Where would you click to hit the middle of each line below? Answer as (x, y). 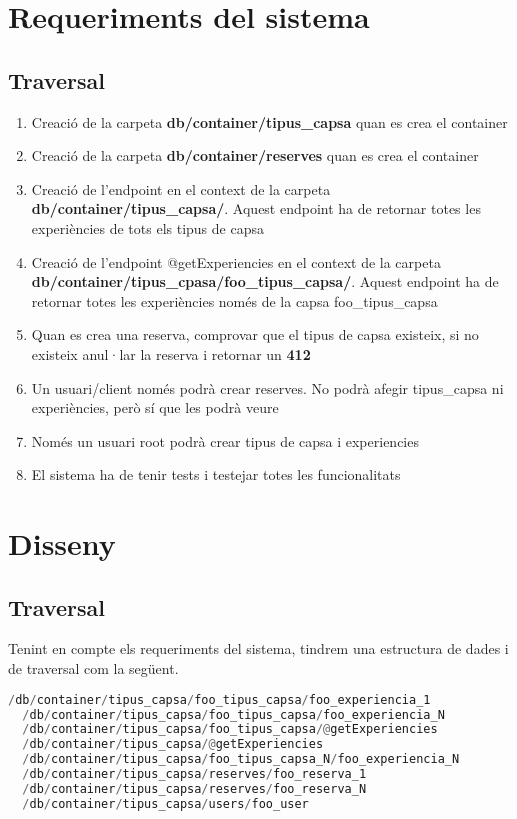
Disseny (62, 543)
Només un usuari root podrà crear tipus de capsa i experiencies (225, 440)
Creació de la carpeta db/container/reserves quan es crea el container (255, 155)
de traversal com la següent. (93, 668)
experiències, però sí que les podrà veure (155, 407)
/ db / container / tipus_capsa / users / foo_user (165, 803)
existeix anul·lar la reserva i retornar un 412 (171, 353)
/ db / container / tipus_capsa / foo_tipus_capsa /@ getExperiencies (230, 729)
